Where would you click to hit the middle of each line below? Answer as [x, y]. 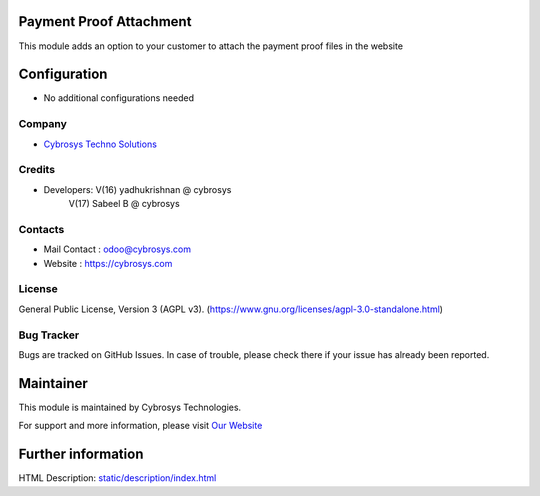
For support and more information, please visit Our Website [140, 426]
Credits [36, 170]
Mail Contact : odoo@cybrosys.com [117, 249]
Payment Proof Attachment [105, 21]
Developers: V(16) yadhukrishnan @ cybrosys [137, 189]
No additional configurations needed [119, 98]
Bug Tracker [49, 335]
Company [42, 124]
